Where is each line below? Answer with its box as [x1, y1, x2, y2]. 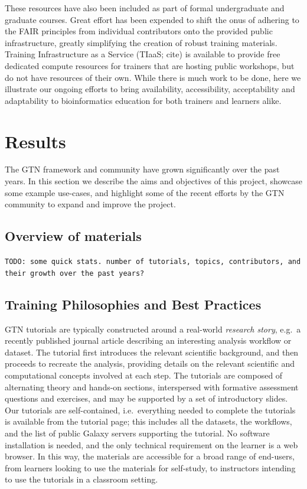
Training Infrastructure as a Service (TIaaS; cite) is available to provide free [5, 48, 280, 60]
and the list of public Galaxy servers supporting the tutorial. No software [5, 426, 270, 439]
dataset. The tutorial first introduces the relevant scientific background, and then [5, 345, 299, 358]
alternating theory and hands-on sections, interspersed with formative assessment [5, 380, 299, 393]
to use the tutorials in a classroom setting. [5, 473, 158, 485]
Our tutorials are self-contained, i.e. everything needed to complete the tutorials [5, 403, 296, 416]
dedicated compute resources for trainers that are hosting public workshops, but [5, 59, 295, 71]
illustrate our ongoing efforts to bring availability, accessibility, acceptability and [5, 83, 295, 95]
